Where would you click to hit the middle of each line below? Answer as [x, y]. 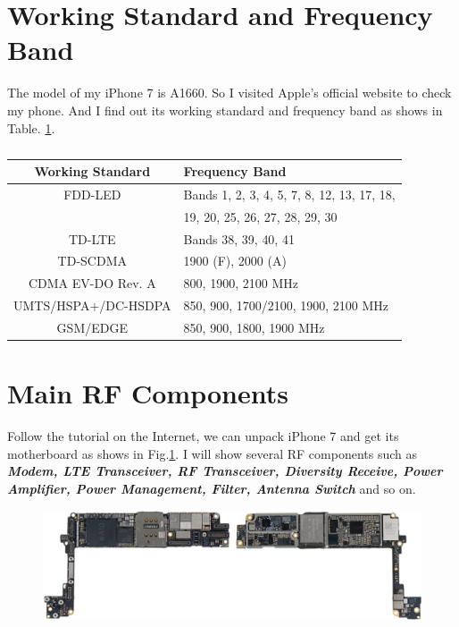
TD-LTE [92, 238]
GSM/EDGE [92, 327]
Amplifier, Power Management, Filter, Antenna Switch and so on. [212, 488]
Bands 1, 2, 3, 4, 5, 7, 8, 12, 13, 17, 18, [289, 194]
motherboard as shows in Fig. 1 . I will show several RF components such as [212, 453]
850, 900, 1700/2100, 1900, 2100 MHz [286, 305]
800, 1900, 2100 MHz [241, 283]
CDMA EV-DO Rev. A [92, 283]
